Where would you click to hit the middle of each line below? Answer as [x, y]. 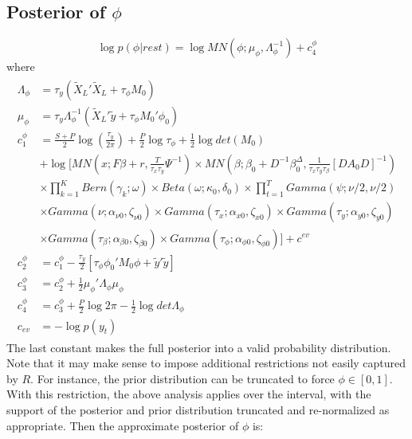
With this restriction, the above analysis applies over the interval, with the [189, 394]
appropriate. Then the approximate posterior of [123, 425]
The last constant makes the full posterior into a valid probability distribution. [199, 347]
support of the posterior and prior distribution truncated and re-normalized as [198, 409]
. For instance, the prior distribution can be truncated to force [182, 378]
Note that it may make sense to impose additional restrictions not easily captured [206, 363]
